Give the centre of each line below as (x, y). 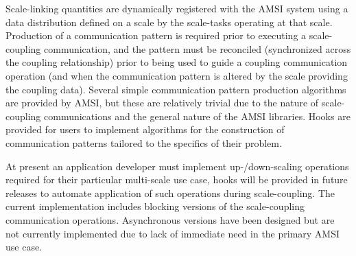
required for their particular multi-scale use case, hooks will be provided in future (177, 179)
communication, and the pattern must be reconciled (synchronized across (198, 48)
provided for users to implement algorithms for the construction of (145, 129)
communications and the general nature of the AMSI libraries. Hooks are (197, 116)
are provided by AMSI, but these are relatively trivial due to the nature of (162, 103)
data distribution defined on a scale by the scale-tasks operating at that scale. (169, 22)
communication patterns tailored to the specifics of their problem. (144, 142)
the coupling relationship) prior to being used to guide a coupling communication (177, 62)
